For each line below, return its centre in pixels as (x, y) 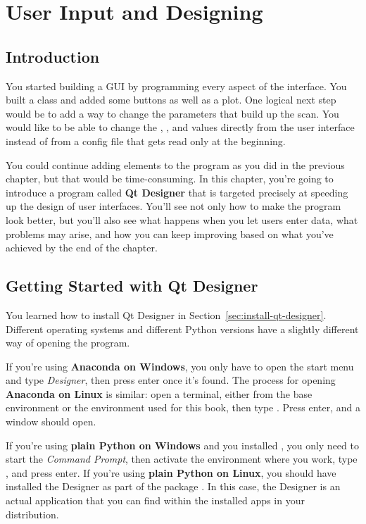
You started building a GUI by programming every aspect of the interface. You (176, 86)
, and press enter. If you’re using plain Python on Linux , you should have (171, 472)
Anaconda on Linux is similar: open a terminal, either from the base (159, 393)
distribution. (32, 514)
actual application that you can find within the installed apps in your (155, 500)
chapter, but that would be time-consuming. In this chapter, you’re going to (170, 179)
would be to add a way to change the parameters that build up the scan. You (172, 113)
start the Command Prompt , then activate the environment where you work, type (182, 459)
